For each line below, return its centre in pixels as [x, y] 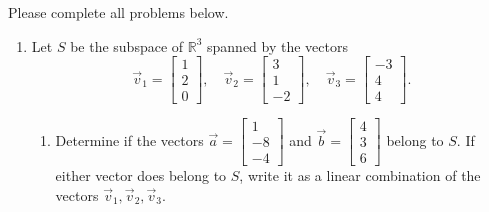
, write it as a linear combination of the [360, 175]
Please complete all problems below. [118, 12]
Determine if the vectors [129, 139]
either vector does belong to [141, 175]
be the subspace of [127, 45]
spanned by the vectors [277, 45]
